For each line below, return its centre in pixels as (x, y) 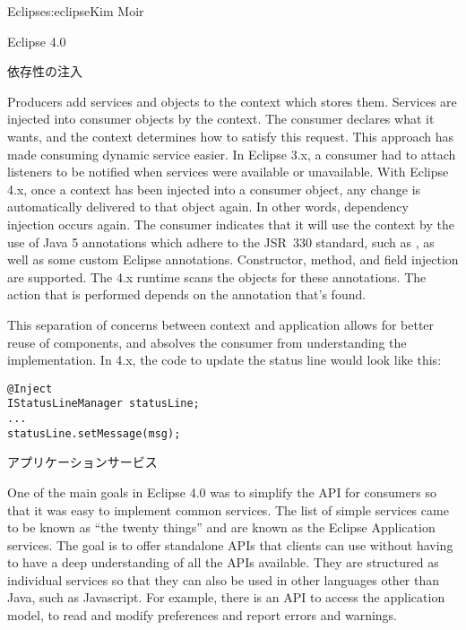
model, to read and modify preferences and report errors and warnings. (203, 615)
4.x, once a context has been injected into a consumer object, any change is (214, 189)
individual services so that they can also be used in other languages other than (224, 579)
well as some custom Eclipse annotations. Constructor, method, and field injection (233, 259)
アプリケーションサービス (82, 462)
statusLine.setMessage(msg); (94, 433)
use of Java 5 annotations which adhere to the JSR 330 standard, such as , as (221, 242)
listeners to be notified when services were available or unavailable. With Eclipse (228, 172)
